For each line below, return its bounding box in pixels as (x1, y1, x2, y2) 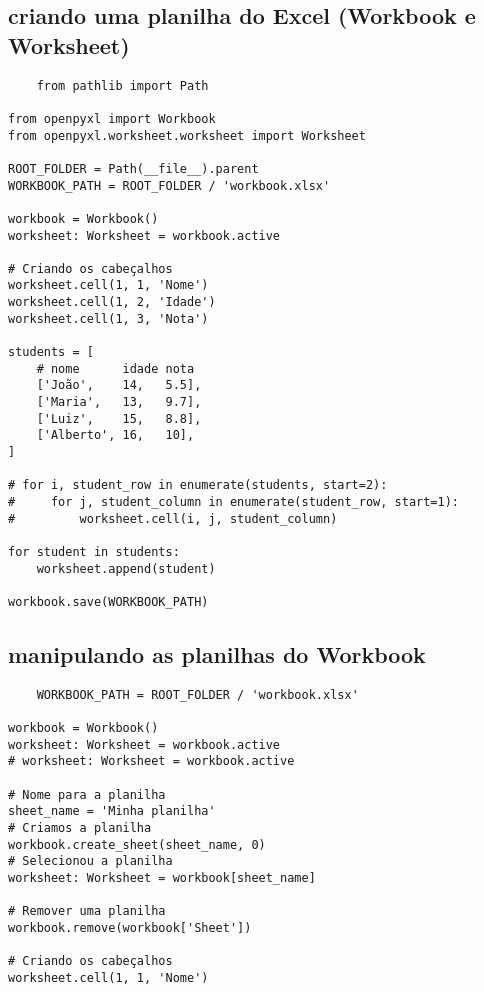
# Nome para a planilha (8, 787, 166, 802)
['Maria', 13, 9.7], (36, 395, 202, 410)
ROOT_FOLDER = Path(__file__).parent (8, 161, 259, 176)
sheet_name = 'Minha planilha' (8, 804, 216, 819)
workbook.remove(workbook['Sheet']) (8, 920, 252, 935)
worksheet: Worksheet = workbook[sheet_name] (8, 871, 316, 886)
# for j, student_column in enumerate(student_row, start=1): (8, 495, 460, 509)
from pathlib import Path (36, 78, 209, 93)
